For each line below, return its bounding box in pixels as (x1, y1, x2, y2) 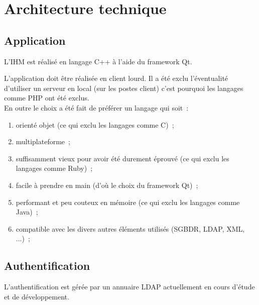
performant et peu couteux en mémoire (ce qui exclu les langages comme (16, 196, 240, 207)
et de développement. (4, 291, 69, 301)
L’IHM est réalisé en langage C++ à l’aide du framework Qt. (4, 56, 192, 66)
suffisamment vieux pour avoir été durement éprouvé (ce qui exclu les (16, 153, 229, 163)
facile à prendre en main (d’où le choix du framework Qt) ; (16, 179, 198, 190)
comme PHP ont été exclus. (4, 92, 89, 103)
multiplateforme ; (16, 136, 70, 147)
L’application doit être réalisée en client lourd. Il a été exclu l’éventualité (4, 73, 228, 83)
